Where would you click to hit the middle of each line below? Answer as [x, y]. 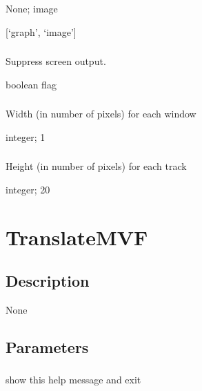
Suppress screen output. [56, 61]
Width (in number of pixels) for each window [101, 114]
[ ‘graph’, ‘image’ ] [41, 31]
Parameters [47, 347]
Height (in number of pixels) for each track [96, 166]
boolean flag [31, 84]
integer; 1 [26, 136]
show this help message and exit [73, 380]
